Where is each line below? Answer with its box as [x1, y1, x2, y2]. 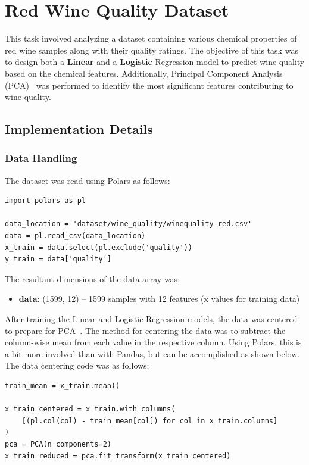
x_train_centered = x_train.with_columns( [5, 405, 176, 414]
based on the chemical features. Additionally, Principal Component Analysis [5, 67, 283, 79]
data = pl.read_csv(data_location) [5, 232, 146, 241]
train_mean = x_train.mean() [5, 382, 120, 390]
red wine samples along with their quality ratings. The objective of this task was [5, 43, 298, 56]
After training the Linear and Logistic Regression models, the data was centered [5, 313, 298, 325]
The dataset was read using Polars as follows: [5, 174, 170, 186]
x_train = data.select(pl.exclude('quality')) [5, 243, 192, 252]
